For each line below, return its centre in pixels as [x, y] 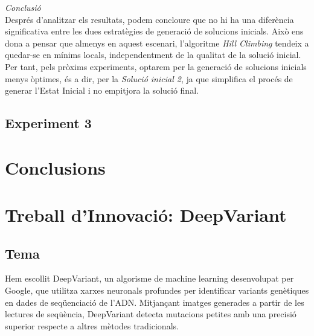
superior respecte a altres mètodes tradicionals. [92, 325]
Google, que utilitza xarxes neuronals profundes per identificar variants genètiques [157, 290]
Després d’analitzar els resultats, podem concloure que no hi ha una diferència [149, 19]
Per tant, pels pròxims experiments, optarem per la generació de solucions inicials [156, 66]
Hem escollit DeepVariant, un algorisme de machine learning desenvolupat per [149, 278]
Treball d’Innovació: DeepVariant [146, 215]
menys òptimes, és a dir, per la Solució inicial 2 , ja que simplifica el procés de [149, 78]
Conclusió [23, 7]
